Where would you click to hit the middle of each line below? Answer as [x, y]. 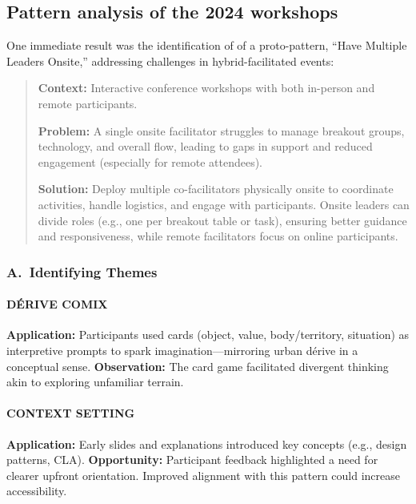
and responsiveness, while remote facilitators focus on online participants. [218, 236]
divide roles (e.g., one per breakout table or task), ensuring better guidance [222, 220]
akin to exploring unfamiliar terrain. [95, 382]
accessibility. [37, 491]
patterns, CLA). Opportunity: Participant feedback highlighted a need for [192, 460]
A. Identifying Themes [82, 271]
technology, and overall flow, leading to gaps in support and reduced [205, 146]
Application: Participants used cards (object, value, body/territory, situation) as [208, 335]
